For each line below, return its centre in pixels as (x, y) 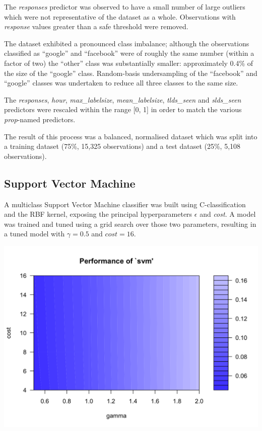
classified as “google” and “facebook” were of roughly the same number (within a (129, 53)
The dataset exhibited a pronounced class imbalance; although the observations (127, 43)
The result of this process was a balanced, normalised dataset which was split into (131, 136)
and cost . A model (228, 214)
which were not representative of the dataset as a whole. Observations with (120, 16)
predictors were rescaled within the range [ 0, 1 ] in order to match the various (123, 109)
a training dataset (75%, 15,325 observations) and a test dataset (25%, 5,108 (122, 146)
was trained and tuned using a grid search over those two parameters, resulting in (130, 224)
